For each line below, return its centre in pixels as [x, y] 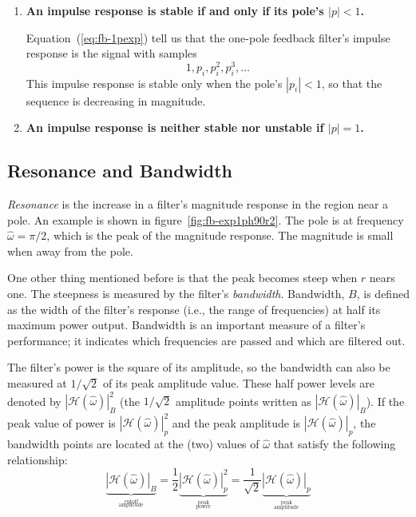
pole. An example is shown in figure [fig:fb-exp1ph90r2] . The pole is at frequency [206, 219]
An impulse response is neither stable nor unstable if [175, 127]
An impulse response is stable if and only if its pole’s [175, 10]
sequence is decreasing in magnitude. [116, 100]
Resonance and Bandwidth [120, 171]
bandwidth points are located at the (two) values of [133, 444]
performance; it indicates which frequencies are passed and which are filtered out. [206, 340]
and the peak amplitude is [236, 422]
